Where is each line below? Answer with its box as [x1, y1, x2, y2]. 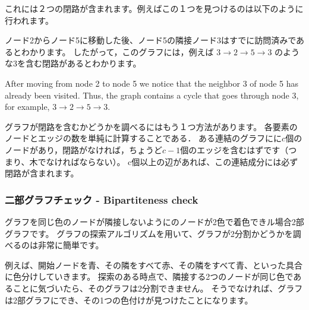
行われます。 [5, 14, 53, 26]
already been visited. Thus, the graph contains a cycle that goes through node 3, [5, 88, 299, 101]
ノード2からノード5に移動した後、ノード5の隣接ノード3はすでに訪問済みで [5, 34, 296, 46]
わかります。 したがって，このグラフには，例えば [21, 45, 214, 58]
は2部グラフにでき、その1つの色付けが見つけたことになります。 [5, 293, 253, 306]
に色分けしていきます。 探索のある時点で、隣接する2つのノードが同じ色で [5, 270, 294, 283]
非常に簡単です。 [37, 239, 104, 251]
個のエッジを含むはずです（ [180, 143, 289, 156]
